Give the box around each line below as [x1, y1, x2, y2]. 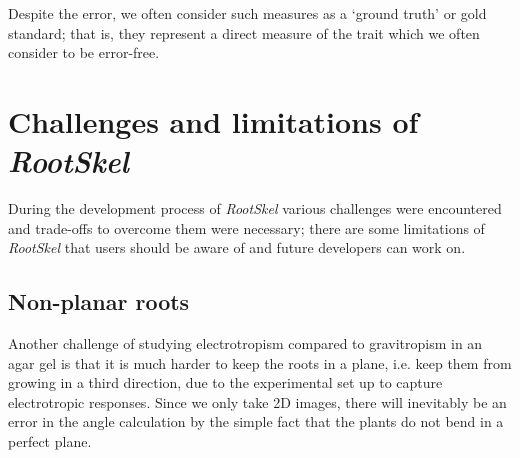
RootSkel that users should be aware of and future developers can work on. [8, 237, 466, 258]
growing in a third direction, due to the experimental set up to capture [8, 372, 443, 393]
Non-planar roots [8, 286, 190, 317]
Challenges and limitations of [8, 100, 419, 141]
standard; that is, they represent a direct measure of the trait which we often [8, 22, 480, 43]
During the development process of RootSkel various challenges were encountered [8, 198, 502, 219]
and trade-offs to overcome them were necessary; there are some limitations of [8, 217, 485, 238]
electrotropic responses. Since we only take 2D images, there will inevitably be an [8, 391, 507, 412]
